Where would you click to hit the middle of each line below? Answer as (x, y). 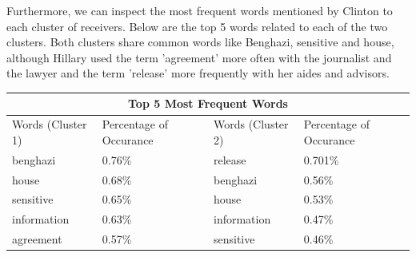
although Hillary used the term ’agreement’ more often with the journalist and (199, 57)
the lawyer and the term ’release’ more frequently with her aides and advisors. (198, 73)
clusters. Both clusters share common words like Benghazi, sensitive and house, (200, 42)
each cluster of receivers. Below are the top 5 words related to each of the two (197, 26)
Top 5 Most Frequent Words (208, 103)
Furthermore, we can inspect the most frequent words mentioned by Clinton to (200, 10)
